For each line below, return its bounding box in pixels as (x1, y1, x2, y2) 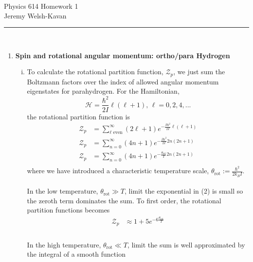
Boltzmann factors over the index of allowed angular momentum (27, 76, 219, 86)
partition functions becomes (27, 205, 110, 215)
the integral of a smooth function (27, 249, 126, 259)
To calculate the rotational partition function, (27, 66, 163, 77)
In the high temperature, (27, 239, 101, 249)
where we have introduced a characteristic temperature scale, (27, 165, 209, 176)
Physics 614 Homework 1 (4, 1, 78, 11)
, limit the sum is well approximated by (127, 239, 245, 249)
